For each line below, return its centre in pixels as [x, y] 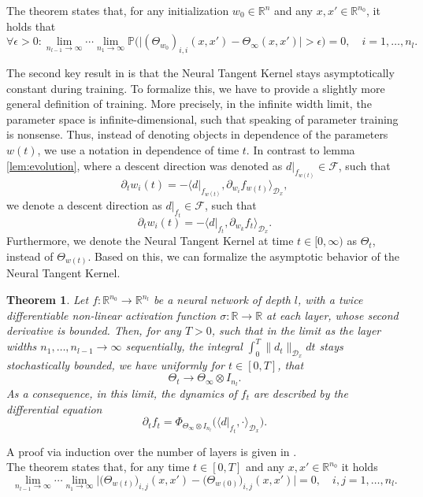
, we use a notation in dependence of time [138, 149]
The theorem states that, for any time [98, 467]
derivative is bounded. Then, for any [94, 330]
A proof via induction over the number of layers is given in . [152, 451]
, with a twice [330, 299]
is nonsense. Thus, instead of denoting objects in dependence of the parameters [197, 134]
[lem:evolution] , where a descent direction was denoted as [145, 165]
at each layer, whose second [332, 315]
